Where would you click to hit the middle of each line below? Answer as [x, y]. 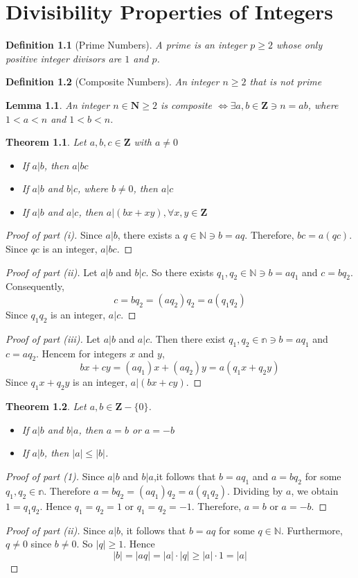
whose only [299, 45]
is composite [186, 104]
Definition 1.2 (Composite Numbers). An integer [113, 82]
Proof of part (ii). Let [52, 272]
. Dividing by [255, 490]
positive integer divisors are [64, 58]
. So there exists [180, 272]
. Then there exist [188, 338]
